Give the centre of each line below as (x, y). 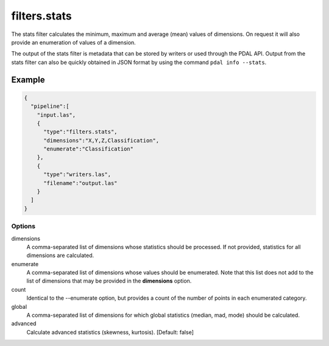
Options (23, 227)
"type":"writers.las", (77, 175)
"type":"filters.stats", (81, 132)
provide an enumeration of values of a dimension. (74, 42)
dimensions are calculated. (60, 255)
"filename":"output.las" (81, 183)
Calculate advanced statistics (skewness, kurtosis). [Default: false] (110, 332)
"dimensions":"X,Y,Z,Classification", (101, 140)
